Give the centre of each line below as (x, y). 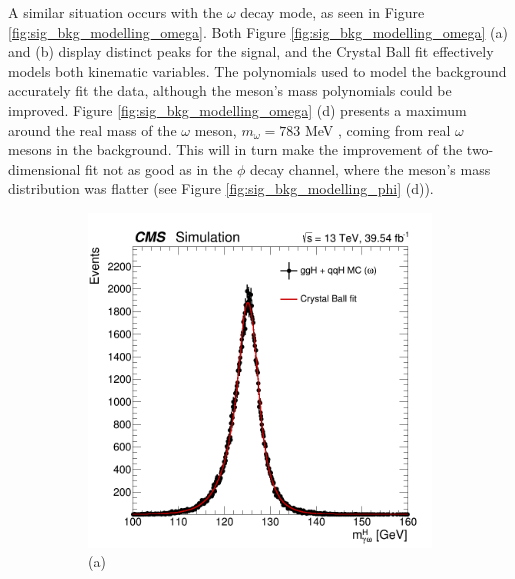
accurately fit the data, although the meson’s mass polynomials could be (230, 90)
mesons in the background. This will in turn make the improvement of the (235, 149)
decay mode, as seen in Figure (332, 12)
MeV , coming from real (377, 129)
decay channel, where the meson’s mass (370, 168)
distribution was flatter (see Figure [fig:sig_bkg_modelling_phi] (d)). (221, 188)
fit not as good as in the (159, 168)
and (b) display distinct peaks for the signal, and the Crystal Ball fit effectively (251, 51)
